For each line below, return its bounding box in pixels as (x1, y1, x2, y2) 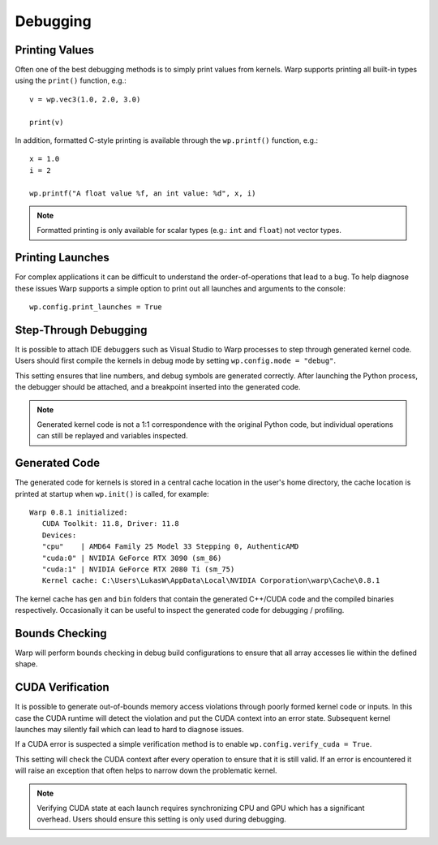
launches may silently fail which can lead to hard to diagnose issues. (15, 725, 244, 735)
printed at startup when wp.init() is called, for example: (15, 489, 210, 498)
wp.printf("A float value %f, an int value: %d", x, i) (29, 188, 256, 198)
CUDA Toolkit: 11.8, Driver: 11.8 (41, 520, 180, 528)
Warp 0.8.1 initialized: (29, 507, 128, 517)
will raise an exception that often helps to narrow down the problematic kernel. (15, 765, 277, 775)
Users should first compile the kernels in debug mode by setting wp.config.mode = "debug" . (15, 356, 337, 365)
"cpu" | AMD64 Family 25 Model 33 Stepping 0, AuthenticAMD (41, 542, 299, 551)
